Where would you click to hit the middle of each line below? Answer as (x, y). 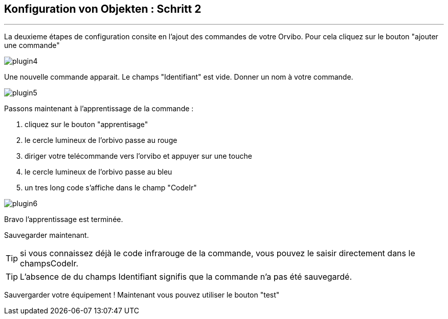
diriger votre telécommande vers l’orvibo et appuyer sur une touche (138, 156)
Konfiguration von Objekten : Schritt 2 (103, 9)
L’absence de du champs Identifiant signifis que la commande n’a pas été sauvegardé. (186, 277)
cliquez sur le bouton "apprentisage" (86, 125)
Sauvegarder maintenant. (47, 235)
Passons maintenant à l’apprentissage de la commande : (99, 109)
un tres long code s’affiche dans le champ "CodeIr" (111, 188)
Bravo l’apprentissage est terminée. (64, 219)
